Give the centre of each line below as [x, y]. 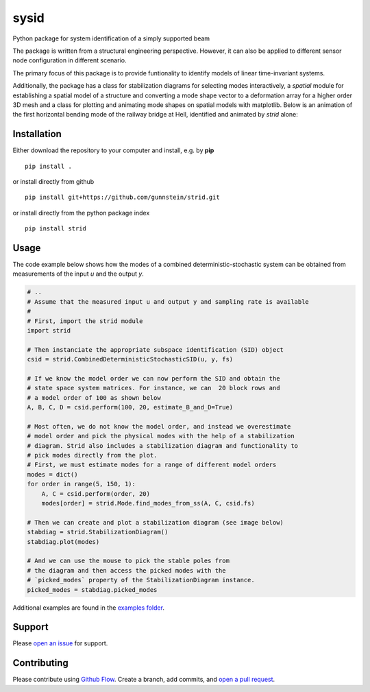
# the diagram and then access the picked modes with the [126, 570]
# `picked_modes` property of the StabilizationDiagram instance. [141, 580]
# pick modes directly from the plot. [92, 455]
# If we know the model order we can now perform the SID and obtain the [153, 378]
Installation [37, 134]
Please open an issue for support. [60, 643]
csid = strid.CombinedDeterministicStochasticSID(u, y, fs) [130, 359]
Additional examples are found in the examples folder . [88, 608]
